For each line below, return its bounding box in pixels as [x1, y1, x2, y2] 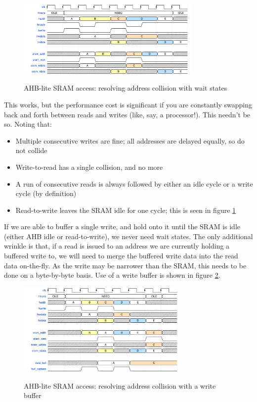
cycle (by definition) [15, 188, 77, 199]
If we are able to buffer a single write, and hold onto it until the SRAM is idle [4, 221, 241, 232]
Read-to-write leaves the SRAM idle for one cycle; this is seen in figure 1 [15, 204, 236, 215]
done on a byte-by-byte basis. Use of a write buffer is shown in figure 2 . [4, 270, 220, 280]
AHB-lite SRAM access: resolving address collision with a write [24, 380, 216, 391]
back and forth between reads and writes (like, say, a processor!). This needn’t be [4, 109, 251, 119]
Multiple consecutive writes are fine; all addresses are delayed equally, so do [15, 135, 245, 146]
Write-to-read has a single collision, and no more [15, 161, 163, 172]
